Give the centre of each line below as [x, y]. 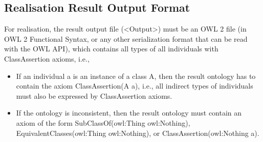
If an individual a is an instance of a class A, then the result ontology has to [136, 76]
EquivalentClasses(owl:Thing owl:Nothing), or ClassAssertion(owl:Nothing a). [138, 133]
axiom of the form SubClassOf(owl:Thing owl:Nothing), [103, 122]
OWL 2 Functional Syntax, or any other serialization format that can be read [126, 38]
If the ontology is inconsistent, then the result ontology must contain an [129, 113]
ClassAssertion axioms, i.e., [47, 58]
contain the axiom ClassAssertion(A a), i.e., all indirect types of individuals [135, 86]
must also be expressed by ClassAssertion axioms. [94, 95]
